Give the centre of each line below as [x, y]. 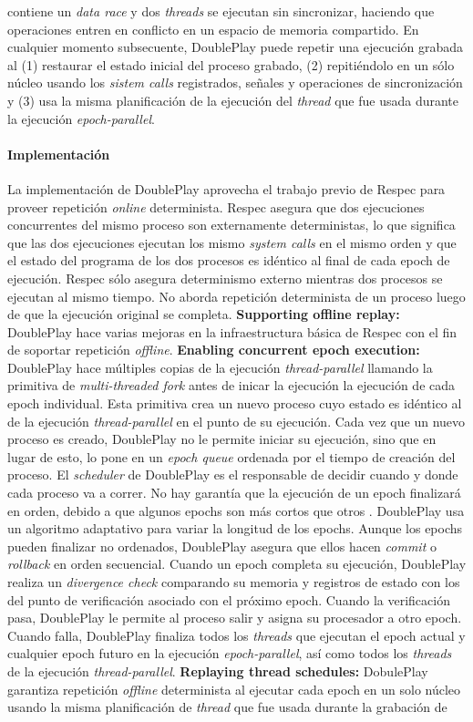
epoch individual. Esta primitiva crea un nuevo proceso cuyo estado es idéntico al [235, 403]
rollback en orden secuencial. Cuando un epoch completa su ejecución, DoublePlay [237, 564]
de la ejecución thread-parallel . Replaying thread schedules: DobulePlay [218, 670]
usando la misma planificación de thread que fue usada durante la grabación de [227, 707]
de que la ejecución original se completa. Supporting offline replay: [204, 314]
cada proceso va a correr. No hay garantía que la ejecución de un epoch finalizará [234, 493]
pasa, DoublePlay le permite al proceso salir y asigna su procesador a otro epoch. [235, 618]
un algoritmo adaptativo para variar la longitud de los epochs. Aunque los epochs [235, 528]
